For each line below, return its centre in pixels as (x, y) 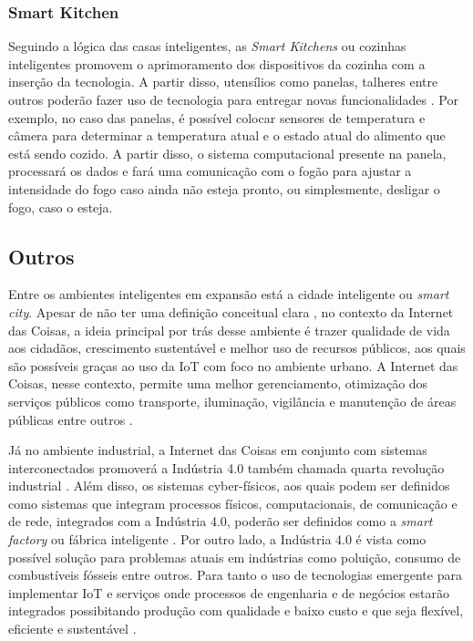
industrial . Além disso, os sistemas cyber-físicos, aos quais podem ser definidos (229, 486)
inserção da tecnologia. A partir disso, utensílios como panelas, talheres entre (223, 82)
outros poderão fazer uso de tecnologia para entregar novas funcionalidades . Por (233, 99)
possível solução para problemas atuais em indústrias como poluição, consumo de (235, 557)
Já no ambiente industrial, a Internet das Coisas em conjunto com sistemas (218, 450)
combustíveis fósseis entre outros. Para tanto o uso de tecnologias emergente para (235, 575)
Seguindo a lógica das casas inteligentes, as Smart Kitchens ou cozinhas (207, 46)
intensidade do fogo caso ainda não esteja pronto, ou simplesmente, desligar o (224, 188)
